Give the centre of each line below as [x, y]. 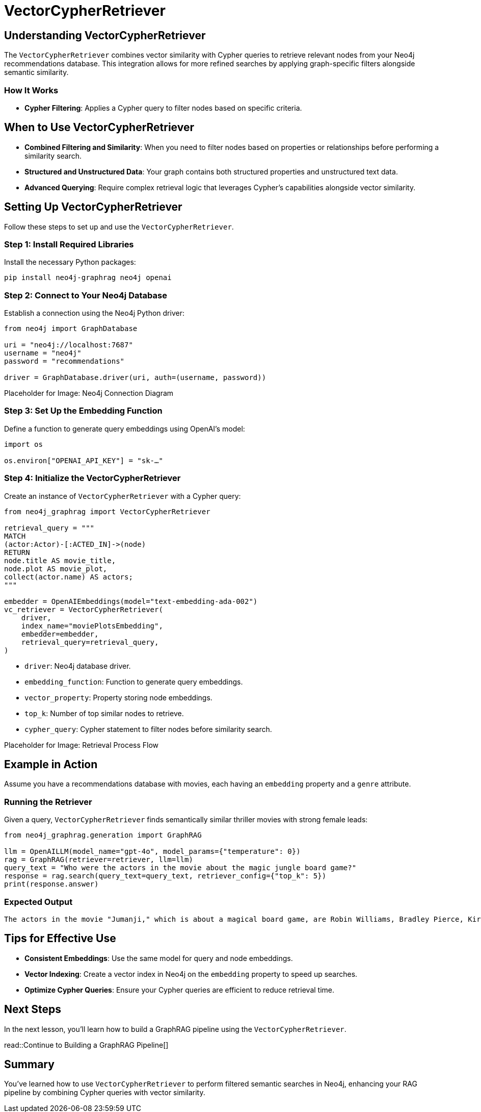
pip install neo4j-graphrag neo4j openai [88, 278]
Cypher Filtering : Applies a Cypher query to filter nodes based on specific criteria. [163, 108]
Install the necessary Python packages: [70, 262]
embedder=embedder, [60, 634]
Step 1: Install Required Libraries [69, 244]
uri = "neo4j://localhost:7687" [69, 345]
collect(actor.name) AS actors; [69, 577]
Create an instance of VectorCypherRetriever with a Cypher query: [123, 496]
